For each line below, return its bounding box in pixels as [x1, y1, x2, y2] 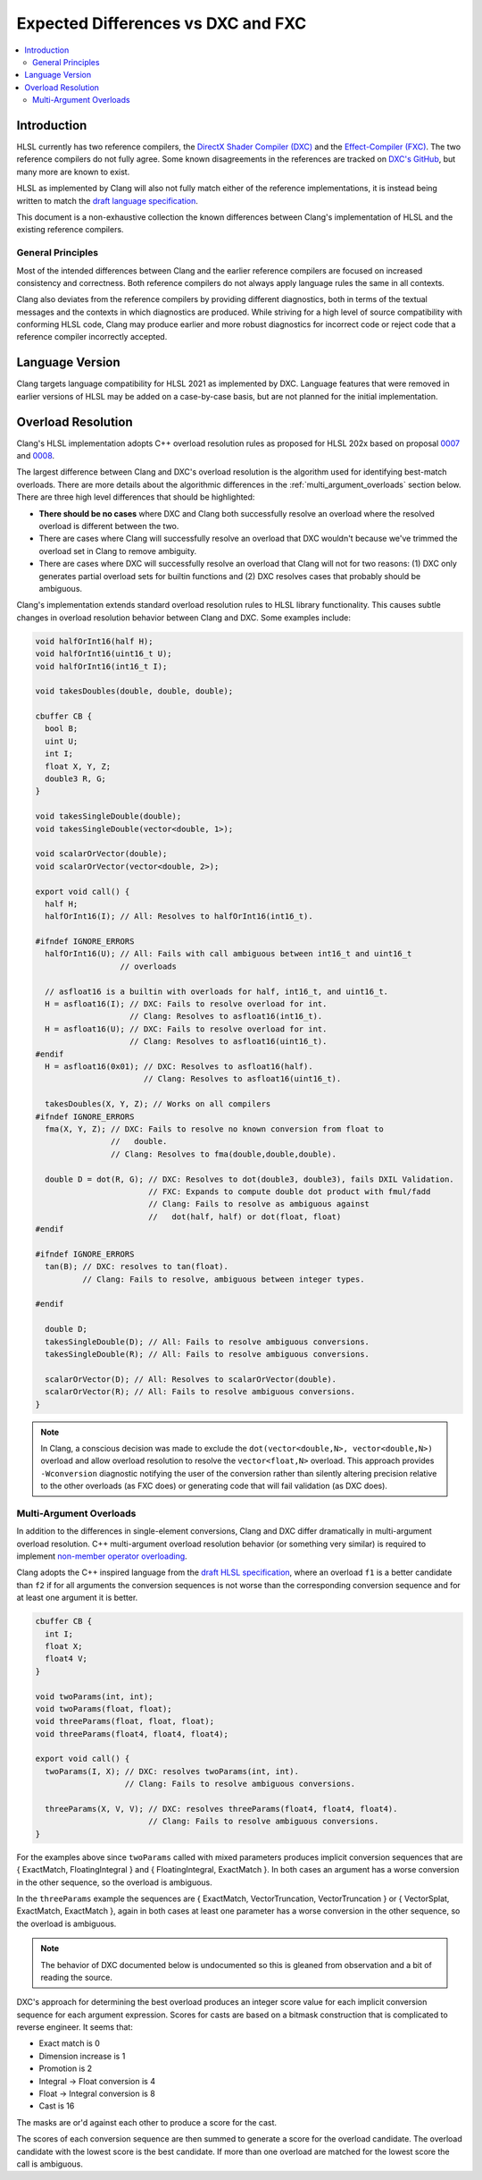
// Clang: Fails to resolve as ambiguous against [147, 1199, 370, 1209]
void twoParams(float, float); [35, 1704, 173, 1713]
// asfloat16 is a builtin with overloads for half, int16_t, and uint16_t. [45, 986, 388, 997]
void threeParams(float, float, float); [35, 1716, 214, 1727]
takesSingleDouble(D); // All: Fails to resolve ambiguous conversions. [45, 1336, 370, 1347]
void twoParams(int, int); [35, 1691, 154, 1702]
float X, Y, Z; [45, 761, 112, 771]
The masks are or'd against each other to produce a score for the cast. [16, 2117, 277, 2127]
